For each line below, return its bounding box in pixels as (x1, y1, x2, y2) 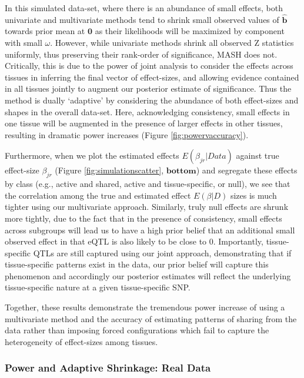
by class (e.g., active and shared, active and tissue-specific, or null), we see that (5, 178, 290, 190)
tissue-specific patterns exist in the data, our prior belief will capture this (5, 258, 269, 270)
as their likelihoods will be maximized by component (95, 25, 285, 37)
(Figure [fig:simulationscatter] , (55, 164, 164, 176)
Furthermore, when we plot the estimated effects (5, 149, 179, 162)
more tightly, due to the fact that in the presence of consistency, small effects (5, 212, 282, 224)
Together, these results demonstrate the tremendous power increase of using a (5, 301, 285, 313)
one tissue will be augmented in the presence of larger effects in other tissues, (5, 117, 283, 129)
